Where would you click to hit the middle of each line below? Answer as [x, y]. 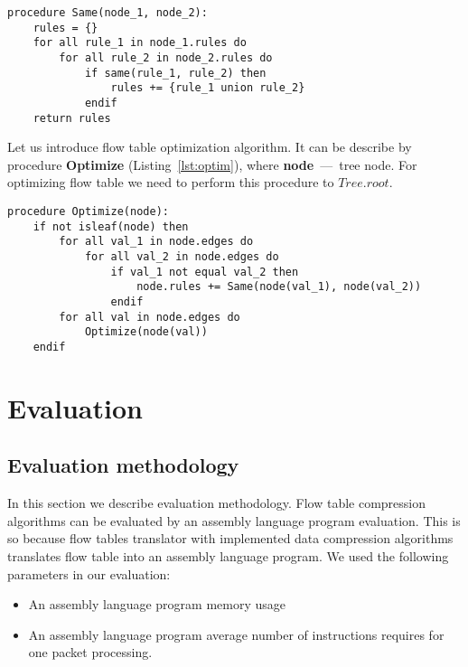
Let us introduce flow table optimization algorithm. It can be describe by [210, 147]
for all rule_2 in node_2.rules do [166, 57]
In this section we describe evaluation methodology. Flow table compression [217, 503]
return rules [72, 118]
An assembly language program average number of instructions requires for [236, 634]
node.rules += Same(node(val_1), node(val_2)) [279, 287]
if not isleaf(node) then [111, 226]
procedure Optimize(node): [88, 212]
